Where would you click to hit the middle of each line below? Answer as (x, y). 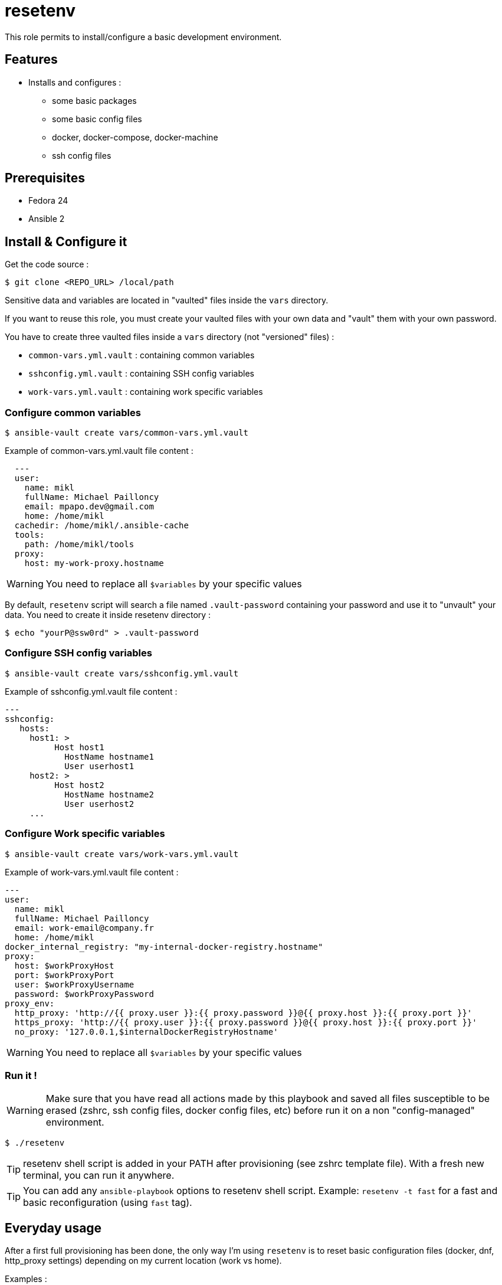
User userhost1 (99, 766)
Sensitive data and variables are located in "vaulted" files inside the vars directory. (167, 300)
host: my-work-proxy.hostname (94, 563)
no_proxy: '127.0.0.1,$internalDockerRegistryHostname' (146, 1031)
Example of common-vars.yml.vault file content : (99, 451)
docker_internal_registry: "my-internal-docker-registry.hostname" (164, 946)
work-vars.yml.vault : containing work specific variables (146, 392)
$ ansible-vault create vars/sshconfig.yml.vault (122, 673)
